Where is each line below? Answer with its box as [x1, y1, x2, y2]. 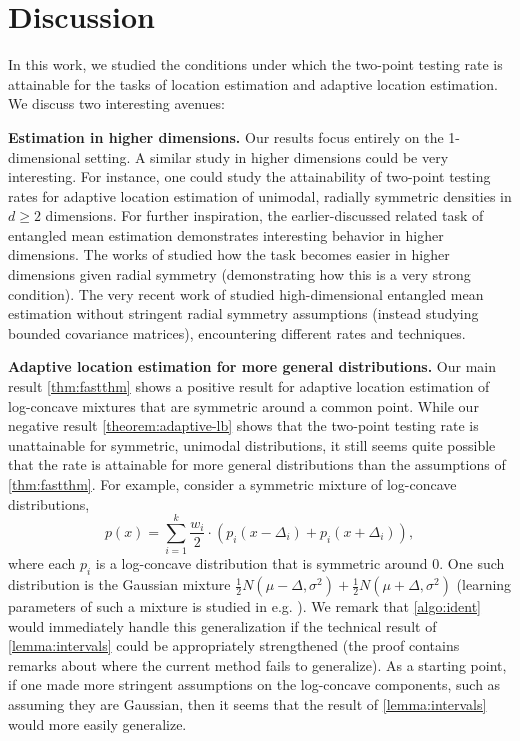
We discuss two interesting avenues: [8, 93, 225, 114]
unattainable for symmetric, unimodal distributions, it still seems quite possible [8, 434, 496, 455]
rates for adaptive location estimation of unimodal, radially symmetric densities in [8, 185, 512, 206]
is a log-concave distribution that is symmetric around [95, 553, 428, 574]
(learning [456, 574, 512, 595]
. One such [439, 553, 505, 574]
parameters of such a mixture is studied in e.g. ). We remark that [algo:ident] [8, 596, 482, 617]
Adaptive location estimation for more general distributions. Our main [8, 356, 496, 377]
